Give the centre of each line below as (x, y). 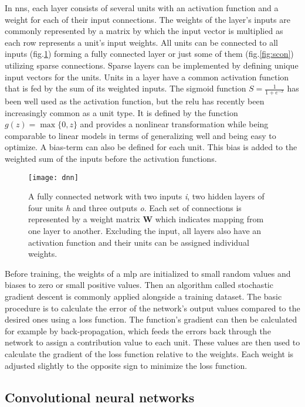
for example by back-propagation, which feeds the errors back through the (138, 330)
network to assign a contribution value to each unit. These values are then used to (152, 342)
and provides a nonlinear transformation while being (174, 124)
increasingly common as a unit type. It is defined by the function (121, 112)
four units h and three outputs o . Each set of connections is (135, 207)
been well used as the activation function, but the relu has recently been (135, 101)
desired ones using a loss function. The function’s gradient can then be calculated (151, 319)
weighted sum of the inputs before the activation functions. (111, 158)
